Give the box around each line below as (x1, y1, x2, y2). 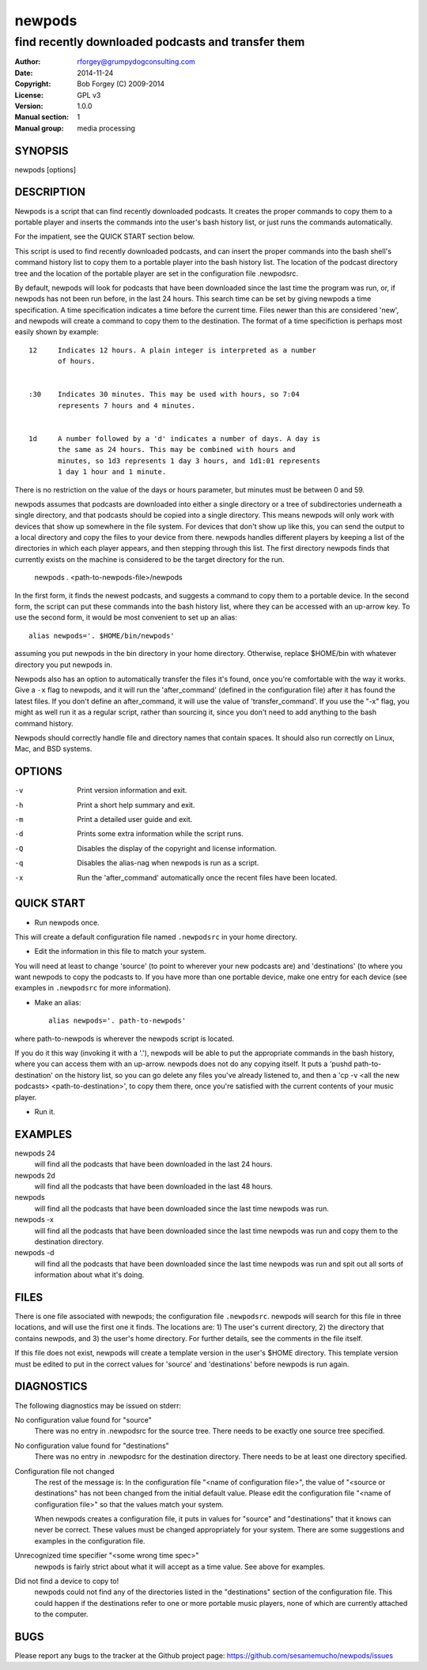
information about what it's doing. (34, 1270, 145, 1280)
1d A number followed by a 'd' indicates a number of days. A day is (28, 434, 321, 443)
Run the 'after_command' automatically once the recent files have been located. (77, 873, 338, 882)
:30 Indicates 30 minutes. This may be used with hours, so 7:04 (28, 390, 300, 399)
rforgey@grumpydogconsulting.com (77, 57, 195, 66)
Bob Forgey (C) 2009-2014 (77, 79, 165, 89)
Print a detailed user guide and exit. (77, 815, 193, 824)
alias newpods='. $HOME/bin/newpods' (28, 631, 176, 640)
